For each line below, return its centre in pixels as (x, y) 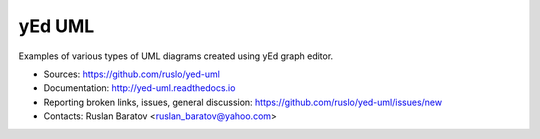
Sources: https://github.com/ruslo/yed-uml (131, 74)
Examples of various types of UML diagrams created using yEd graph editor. (176, 56)
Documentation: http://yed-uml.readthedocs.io (139, 88)
